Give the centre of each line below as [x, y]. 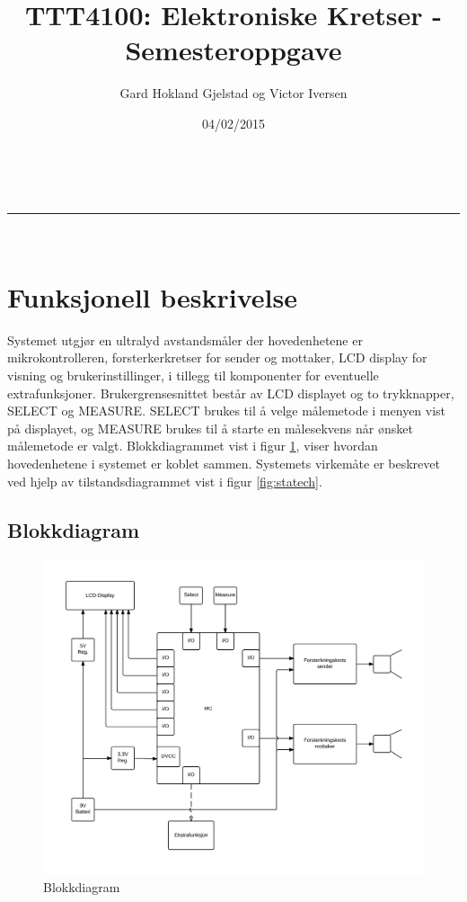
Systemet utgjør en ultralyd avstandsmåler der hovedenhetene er [185, 339]
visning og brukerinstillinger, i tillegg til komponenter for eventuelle [193, 375]
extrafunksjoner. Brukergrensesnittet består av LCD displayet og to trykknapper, [231, 393]
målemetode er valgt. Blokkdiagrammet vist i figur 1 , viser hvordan [193, 446]
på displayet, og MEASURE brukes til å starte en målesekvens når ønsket [210, 428]
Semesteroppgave [233, 50]
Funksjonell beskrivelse [152, 296]
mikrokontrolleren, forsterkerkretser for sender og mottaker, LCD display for [217, 357]
